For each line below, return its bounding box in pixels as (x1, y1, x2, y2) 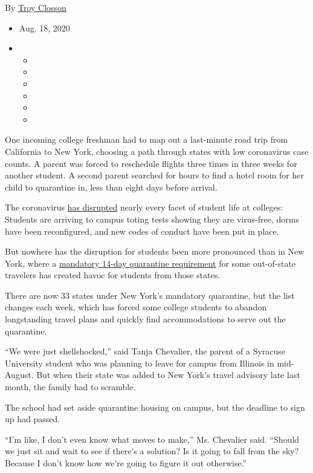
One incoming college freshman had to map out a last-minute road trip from (5, 133, 288, 146)
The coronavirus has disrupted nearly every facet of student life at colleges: (5, 201, 283, 214)
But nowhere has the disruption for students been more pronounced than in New (5, 245, 305, 258)
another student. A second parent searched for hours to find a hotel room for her (5, 169, 304, 181)
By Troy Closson (5, 1, 66, 13)
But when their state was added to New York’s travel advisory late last (36, 368, 300, 381)
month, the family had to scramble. (5, 380, 136, 393)
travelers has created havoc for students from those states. (5, 269, 221, 281)
